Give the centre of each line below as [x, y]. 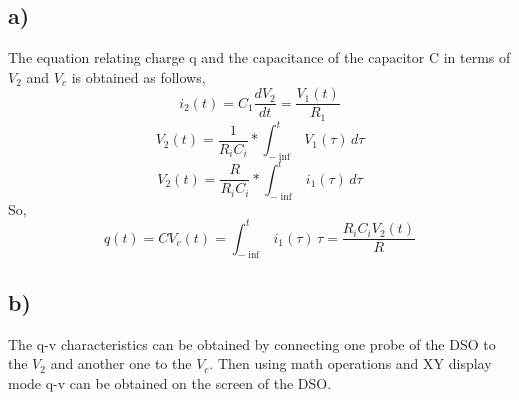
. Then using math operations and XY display [350, 363]
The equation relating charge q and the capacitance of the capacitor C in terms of [259, 57]
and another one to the [121, 363]
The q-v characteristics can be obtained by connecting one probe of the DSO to [252, 343]
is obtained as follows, [138, 76]
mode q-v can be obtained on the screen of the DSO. [170, 382]
